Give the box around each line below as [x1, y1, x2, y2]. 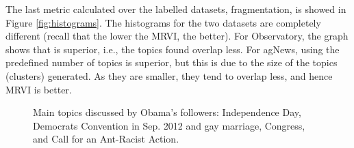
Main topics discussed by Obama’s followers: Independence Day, [33, 105, 301, 119]
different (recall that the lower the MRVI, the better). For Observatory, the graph [5, 29, 349, 43]
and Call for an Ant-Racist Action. [33, 132, 179, 146]
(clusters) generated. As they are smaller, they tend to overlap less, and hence [5, 68, 333, 83]
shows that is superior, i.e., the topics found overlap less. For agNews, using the [5, 42, 340, 56]
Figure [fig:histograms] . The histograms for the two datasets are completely [5, 15, 321, 29]
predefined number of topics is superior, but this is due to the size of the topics [5, 55, 338, 70]
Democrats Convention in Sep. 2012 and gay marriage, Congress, [33, 118, 305, 132]
